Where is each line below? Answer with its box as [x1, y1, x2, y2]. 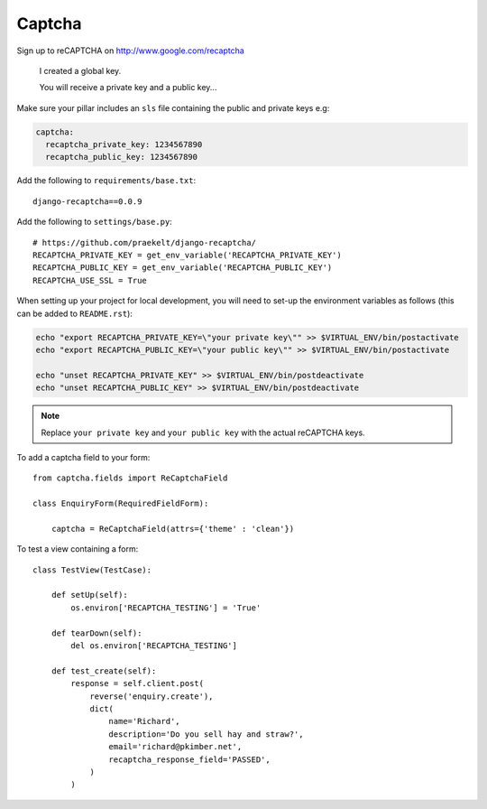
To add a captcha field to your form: [16, 451, 151, 462]
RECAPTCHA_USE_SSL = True [32, 275, 148, 285]
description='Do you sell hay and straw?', [108, 729, 304, 739]
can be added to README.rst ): [16, 308, 133, 319]
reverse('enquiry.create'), [89, 691, 214, 702]
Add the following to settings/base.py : [16, 217, 173, 228]
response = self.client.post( [70, 678, 205, 689]
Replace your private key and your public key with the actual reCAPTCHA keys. [41, 427, 365, 438]
